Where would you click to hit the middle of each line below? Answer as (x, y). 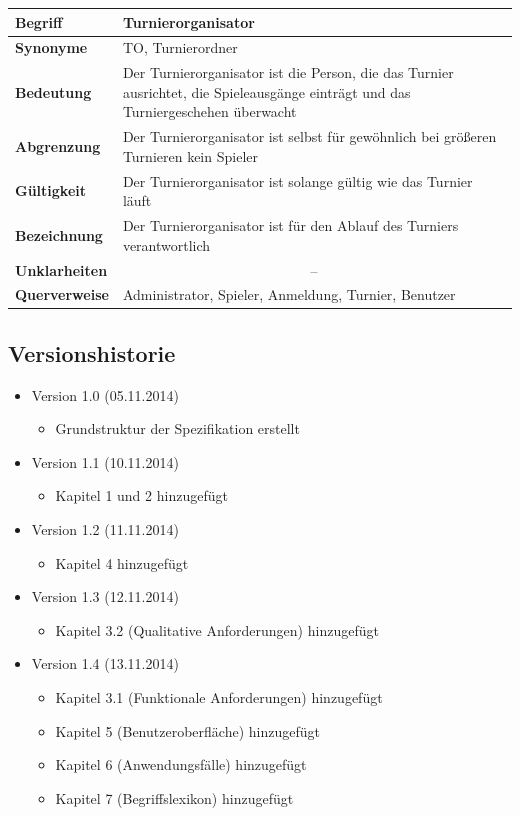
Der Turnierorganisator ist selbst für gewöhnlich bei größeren (309, 136)
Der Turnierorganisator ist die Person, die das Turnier (288, 72)
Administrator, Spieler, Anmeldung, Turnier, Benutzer (289, 294)
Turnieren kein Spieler (190, 155)
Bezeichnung (59, 234)
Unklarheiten (61, 269)
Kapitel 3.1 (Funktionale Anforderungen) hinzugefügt (219, 697)
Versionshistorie (92, 352)
